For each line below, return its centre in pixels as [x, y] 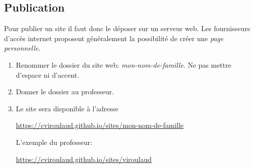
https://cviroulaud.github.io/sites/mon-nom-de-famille [100, 125]
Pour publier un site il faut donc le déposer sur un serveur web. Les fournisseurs [127, 28]
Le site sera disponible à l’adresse [67, 108]
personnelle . [22, 48]
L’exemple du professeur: [54, 142]
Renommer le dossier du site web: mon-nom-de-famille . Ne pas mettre [123, 64]
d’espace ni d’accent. [47, 74]
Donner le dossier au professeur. [65, 92]
